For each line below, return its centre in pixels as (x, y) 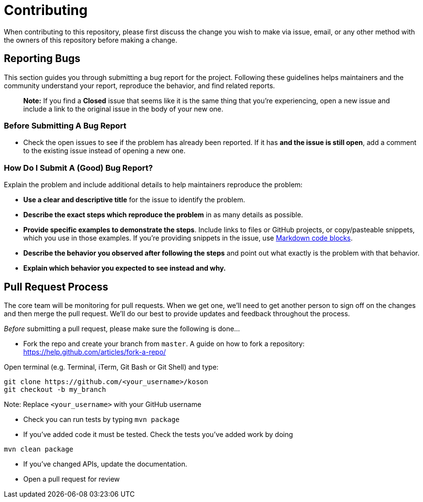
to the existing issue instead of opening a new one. (104, 151)
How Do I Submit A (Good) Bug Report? (78, 168)
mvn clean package (39, 449)
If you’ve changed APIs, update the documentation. (105, 464)
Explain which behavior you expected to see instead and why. (125, 268)
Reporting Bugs (42, 59)
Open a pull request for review (72, 479)
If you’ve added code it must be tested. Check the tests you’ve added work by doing (158, 434)
